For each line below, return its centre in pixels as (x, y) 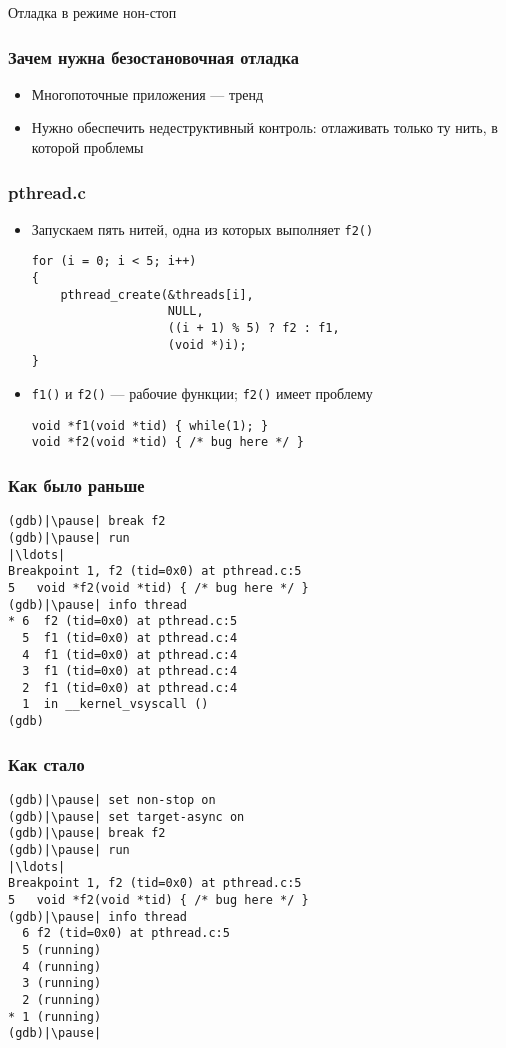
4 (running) (62, 966)
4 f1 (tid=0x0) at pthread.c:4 (130, 654)
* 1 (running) (55, 1016)
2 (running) (62, 999)
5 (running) (62, 949)
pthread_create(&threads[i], (157, 294)
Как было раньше (76, 484)
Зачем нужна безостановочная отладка (153, 56)
